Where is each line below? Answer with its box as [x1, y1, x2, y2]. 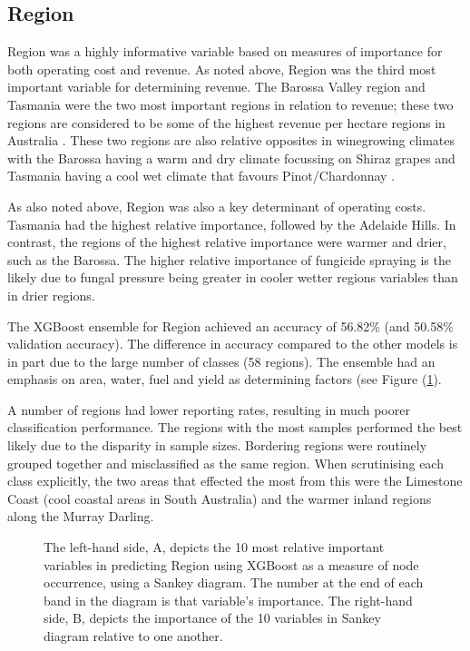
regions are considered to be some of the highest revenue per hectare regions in [7, 113, 446, 132]
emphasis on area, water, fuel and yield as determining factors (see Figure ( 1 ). [7, 370, 442, 389]
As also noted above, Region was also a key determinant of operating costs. [7, 196, 426, 215]
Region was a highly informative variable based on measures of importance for [7, 42, 443, 61]
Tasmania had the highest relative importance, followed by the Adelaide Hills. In [7, 214, 456, 233]
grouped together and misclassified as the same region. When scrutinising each [7, 453, 444, 472]
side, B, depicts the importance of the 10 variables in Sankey [44, 608, 381, 627]
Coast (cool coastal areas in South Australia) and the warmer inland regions [7, 488, 432, 508]
